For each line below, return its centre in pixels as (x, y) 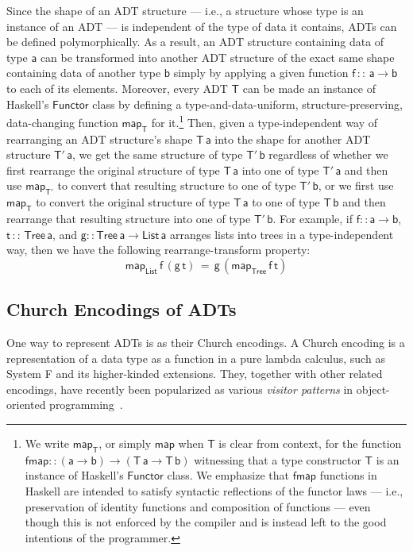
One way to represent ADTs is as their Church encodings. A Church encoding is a (206, 342)
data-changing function (62, 122)
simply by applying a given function (261, 73)
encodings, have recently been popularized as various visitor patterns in (180, 389)
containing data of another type (84, 73)
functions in (348, 475)
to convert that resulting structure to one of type (177, 185)
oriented (26, 405)
